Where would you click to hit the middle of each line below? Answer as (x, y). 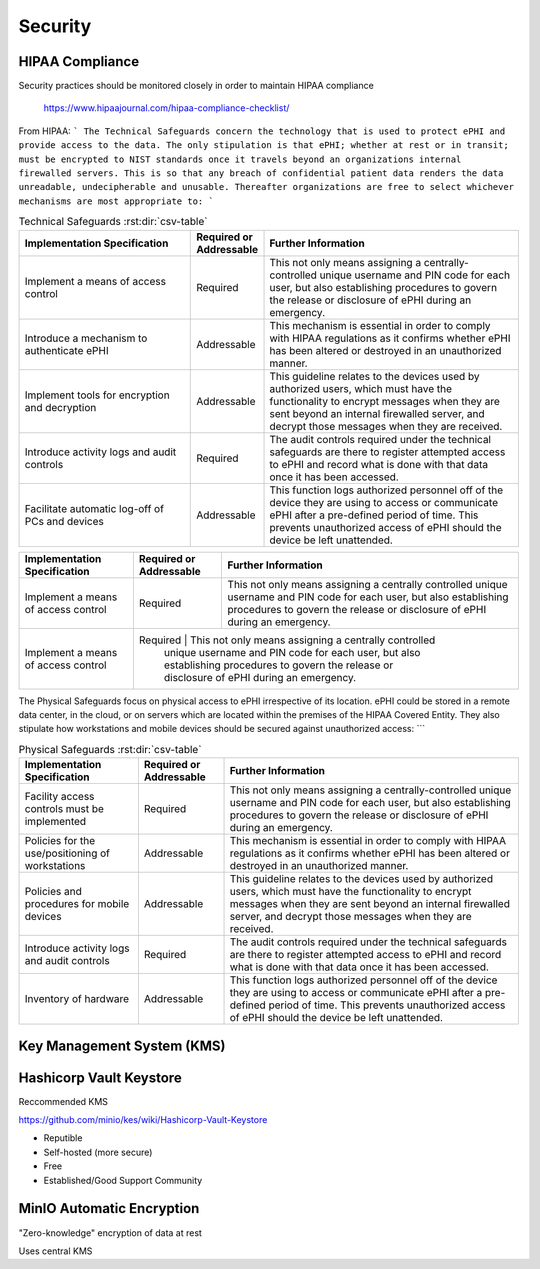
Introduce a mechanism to (86, 338)
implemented (55, 822)
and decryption (60, 407)
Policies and (53, 892)
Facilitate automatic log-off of (94, 508)
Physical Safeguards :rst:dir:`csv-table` (110, 749)
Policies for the (60, 841)
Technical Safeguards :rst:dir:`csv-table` (113, 222)
